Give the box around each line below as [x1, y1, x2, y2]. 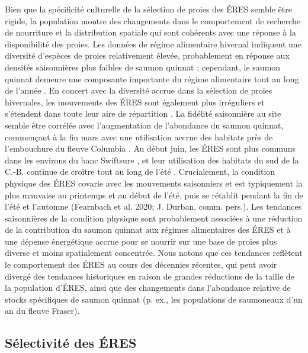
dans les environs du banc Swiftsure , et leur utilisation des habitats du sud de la [5, 153, 299, 166]
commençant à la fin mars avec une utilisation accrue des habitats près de [5, 130, 273, 143]
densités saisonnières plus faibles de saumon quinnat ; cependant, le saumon [5, 60, 281, 73]
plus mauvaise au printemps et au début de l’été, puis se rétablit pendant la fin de [5, 188, 303, 201]
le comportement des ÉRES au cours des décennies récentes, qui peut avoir [5, 258, 277, 271]
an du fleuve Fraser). [5, 304, 80, 317]
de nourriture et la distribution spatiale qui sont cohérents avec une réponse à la [5, 26, 296, 38]
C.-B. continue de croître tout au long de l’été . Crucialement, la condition [5, 165, 275, 178]
